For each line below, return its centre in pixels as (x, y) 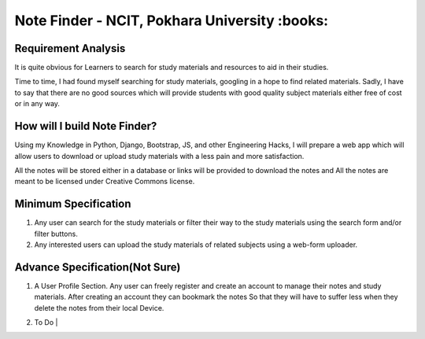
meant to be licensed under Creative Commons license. (105, 182)
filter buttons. (56, 234)
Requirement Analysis (70, 48)
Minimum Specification (73, 204)
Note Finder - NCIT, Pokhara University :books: (172, 20)
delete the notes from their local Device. (99, 308)
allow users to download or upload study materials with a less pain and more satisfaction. (159, 156)
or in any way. (37, 104)
